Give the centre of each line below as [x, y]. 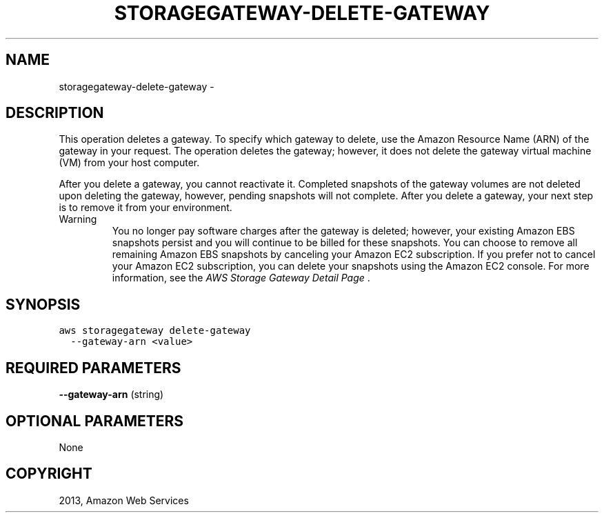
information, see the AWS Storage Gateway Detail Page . [241, 278]
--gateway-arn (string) [111, 395]
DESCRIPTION [55, 113]
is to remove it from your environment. [145, 208]
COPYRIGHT [49, 474]
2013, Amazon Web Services [124, 500]
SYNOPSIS [43, 304]
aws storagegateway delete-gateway [155, 331]
